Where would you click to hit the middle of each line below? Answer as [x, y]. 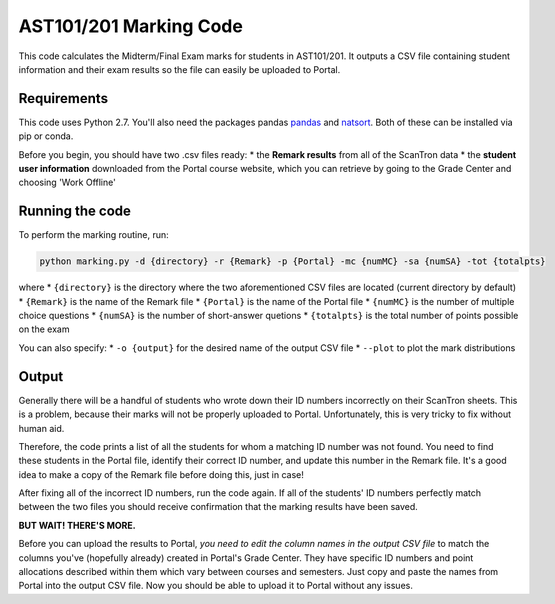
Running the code [75, 211]
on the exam [44, 329]
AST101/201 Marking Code [131, 26]
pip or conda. [46, 136]
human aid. [41, 428]
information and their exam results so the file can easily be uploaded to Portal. [179, 69]
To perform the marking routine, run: [93, 235]
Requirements [63, 98]
